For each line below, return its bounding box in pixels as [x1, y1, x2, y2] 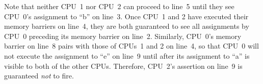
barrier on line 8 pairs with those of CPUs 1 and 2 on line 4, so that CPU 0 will [4, 40, 259, 51]
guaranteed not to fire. [4, 70, 74, 81]
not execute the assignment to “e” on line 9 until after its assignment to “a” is [4, 50, 250, 61]
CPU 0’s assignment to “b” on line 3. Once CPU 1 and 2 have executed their [4, 11, 249, 21]
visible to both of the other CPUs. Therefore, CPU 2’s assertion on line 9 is [4, 60, 243, 71]
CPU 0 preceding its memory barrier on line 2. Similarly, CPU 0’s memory [4, 30, 242, 41]
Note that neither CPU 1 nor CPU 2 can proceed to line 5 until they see [4, 1, 234, 11]
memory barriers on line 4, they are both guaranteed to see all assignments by [4, 21, 249, 31]
